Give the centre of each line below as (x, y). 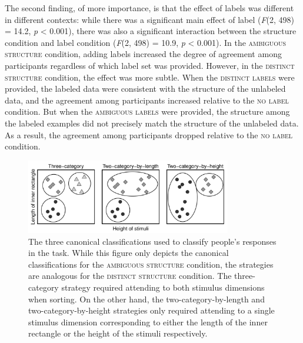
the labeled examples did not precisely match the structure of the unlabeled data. (152, 123)
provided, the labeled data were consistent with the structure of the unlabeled (145, 89)
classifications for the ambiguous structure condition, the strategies (151, 264)
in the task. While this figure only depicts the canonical (129, 253)
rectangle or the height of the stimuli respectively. (118, 333)
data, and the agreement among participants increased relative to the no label (147, 100)
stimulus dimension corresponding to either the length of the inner (148, 322)
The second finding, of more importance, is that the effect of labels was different (149, 8)
